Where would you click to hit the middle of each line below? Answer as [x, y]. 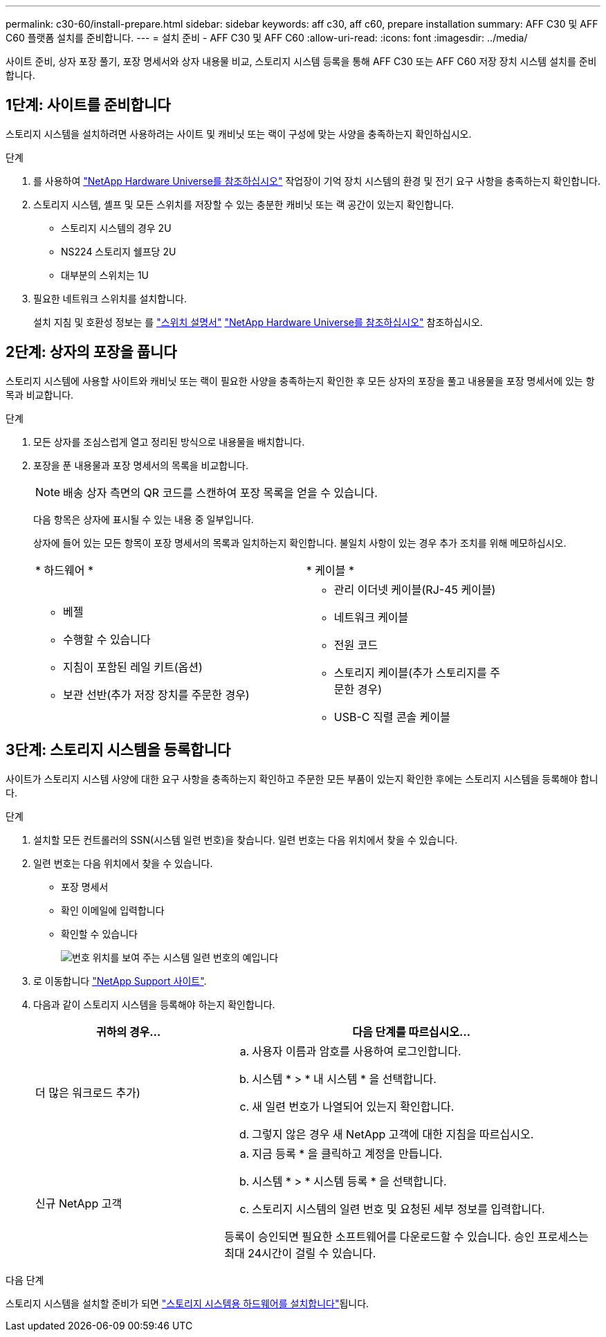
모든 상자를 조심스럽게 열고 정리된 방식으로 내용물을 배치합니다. [169, 442]
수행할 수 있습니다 [107, 639]
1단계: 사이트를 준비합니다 [88, 105]
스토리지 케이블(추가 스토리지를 [410, 672]
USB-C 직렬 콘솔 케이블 [392, 717]
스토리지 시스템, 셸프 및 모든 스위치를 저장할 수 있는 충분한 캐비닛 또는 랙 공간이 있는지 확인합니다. [244, 204]
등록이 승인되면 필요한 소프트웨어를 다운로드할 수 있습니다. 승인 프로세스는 [406, 1236]
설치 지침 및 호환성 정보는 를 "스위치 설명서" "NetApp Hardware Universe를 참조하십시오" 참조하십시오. [258, 322]
